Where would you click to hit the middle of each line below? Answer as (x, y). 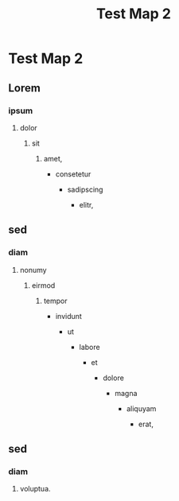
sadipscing (85, 189)
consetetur (73, 174)
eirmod (43, 285)
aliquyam (141, 408)
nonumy (33, 270)
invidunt (68, 316)
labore (90, 347)
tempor (55, 301)
